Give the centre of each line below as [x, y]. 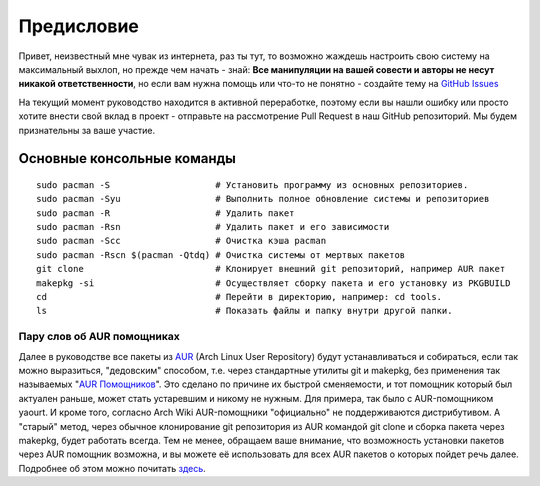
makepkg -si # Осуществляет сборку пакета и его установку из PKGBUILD [273, 283]
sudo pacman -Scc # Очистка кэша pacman [181, 241]
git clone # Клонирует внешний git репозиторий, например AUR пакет [271, 269]
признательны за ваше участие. [87, 130]
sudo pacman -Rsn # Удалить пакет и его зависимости [213, 227]
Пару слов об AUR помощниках [99, 337]
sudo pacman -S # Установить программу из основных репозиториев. [252, 184]
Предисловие [78, 26]
